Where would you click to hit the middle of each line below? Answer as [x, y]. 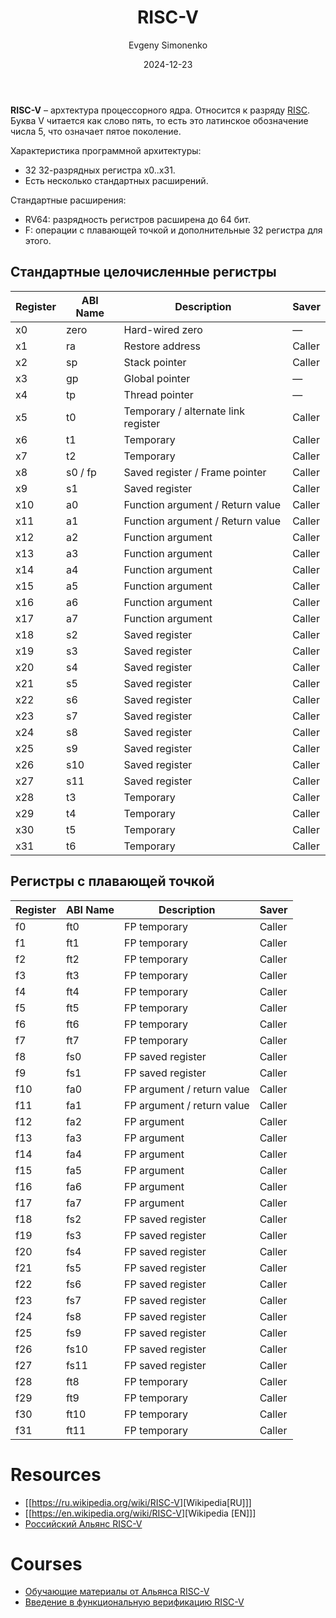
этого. [38, 240]
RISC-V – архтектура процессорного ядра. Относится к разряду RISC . [160, 110]
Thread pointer [158, 394]
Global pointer [157, 378]
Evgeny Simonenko [168, 45]
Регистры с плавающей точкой [112, 881]
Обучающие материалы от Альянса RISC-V [117, 1592]
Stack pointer [155, 362]
